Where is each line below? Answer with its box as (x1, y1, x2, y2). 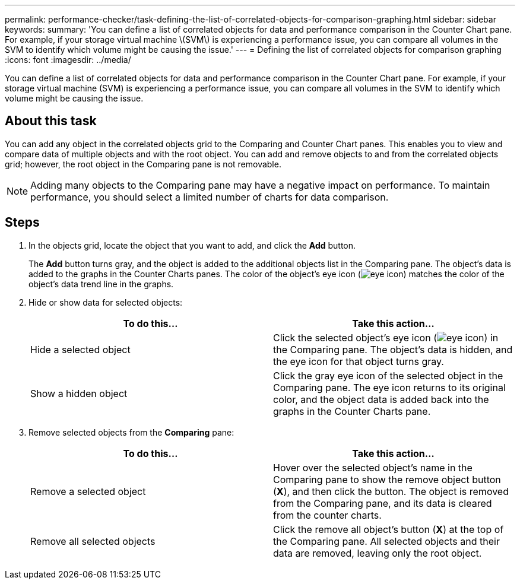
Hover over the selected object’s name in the (273, 461, 473, 474)
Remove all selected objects (30, 535, 156, 547)
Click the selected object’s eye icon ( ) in (273, 331, 499, 344)
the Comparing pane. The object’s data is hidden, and (273, 343, 513, 356)
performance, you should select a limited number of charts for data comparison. (30, 191, 389, 203)
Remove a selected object (30, 485, 146, 497)
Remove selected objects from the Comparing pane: (28, 427, 234, 437)
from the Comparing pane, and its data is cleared (273, 497, 492, 509)
